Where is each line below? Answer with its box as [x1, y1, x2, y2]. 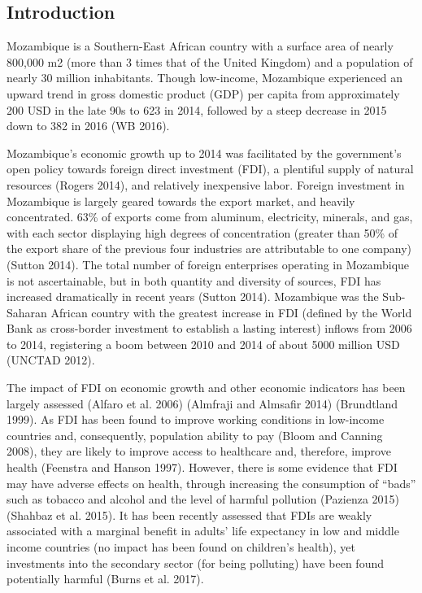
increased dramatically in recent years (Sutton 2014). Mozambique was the [7, 288, 379, 305]
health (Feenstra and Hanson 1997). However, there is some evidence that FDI [7, 459, 398, 476]
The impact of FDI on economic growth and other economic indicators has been [7, 379, 406, 396]
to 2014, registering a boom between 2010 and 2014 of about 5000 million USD [7, 335, 400, 352]
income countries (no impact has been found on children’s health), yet [7, 538, 355, 556]
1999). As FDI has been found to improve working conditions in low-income [7, 411, 385, 428]
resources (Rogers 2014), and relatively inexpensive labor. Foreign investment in [7, 176, 405, 193]
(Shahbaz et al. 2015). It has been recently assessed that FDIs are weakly [7, 506, 372, 523]
